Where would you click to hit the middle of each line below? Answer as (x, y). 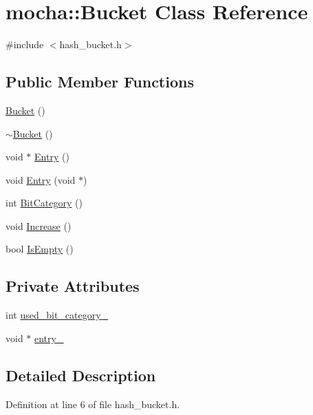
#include (25, 44)
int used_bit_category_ (57, 315)
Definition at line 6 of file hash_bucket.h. (93, 404)
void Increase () (39, 225)
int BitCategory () (44, 203)
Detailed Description (81, 375)
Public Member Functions (100, 82)
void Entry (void (41, 179)
